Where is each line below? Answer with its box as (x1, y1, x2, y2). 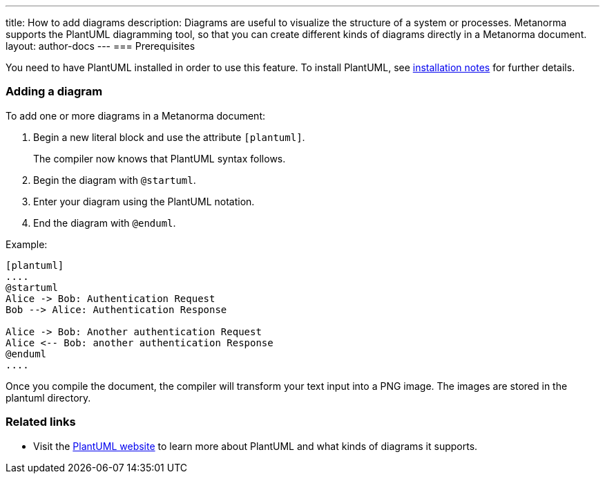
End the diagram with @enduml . (33, 216, 176, 229)
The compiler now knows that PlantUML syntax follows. (33, 152, 286, 165)
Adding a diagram (6, 84, 103, 99)
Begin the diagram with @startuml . (33, 173, 196, 186)
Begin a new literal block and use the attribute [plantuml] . (33, 131, 305, 143)
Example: (6, 238, 48, 250)
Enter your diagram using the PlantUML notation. (33, 195, 255, 207)
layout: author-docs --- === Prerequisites (6, 40, 195, 52)
